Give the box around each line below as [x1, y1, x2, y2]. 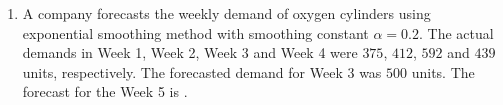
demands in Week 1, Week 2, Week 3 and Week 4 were [22, 42, 358, 63]
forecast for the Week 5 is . [22, 81, 188, 102]
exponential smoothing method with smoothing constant [22, 22, 369, 43]
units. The [411, 61, 475, 82]
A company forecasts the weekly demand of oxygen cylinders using [22, 3, 431, 23]
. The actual [418, 22, 494, 43]
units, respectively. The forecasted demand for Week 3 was [22, 61, 382, 82]
